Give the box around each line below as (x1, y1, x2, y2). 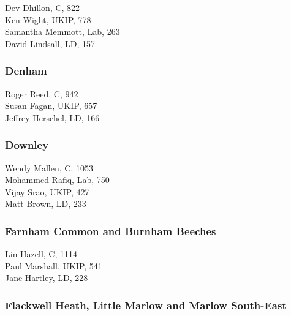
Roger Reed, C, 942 (5, 87, 78, 100)
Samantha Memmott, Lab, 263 (5, 25, 120, 38)
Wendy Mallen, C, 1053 (5, 161, 93, 174)
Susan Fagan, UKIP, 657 (5, 99, 97, 112)
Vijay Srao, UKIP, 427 (5, 185, 89, 198)
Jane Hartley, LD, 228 (5, 271, 88, 284)
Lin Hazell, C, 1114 (5, 247, 78, 260)
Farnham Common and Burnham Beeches (5, 223, 216, 238)
